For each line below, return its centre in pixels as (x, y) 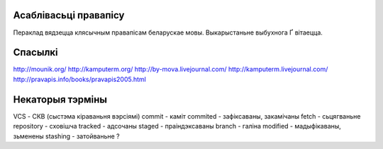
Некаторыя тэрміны (60, 99)
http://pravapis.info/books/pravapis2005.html (80, 79)
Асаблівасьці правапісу (69, 15)
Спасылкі (35, 53)
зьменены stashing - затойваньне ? (66, 136)
